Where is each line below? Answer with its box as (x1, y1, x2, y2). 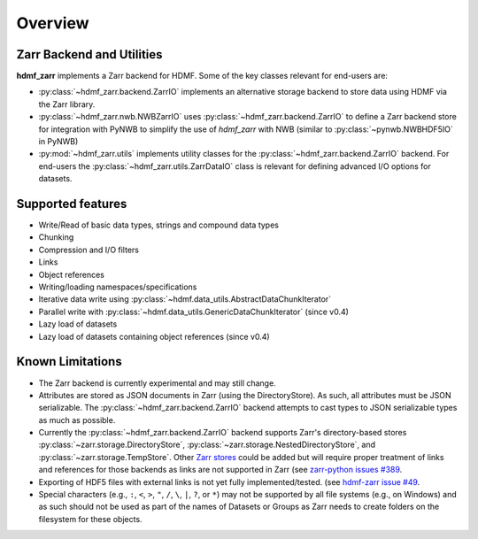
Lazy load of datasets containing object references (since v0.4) (38, 331, 270, 342)
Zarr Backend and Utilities (16, 47, 163, 62)
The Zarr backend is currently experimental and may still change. (38, 377, 276, 389)
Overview (16, 13, 89, 33)
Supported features (16, 196, 127, 212)
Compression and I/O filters (38, 244, 139, 255)
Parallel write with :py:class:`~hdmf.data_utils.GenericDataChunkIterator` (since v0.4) (38, 306, 350, 317)
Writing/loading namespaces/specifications (38, 281, 197, 292)
